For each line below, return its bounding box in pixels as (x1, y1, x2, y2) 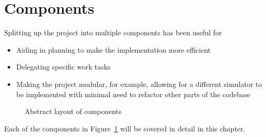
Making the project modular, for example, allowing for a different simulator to (16, 78, 262, 89)
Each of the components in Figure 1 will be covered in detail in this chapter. (4, 123, 245, 133)
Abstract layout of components (25, 106, 121, 117)
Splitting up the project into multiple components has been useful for (4, 27, 222, 38)
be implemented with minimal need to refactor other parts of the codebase (16, 88, 251, 99)
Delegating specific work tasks (16, 61, 111, 72)
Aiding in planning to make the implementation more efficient (16, 44, 211, 55)
